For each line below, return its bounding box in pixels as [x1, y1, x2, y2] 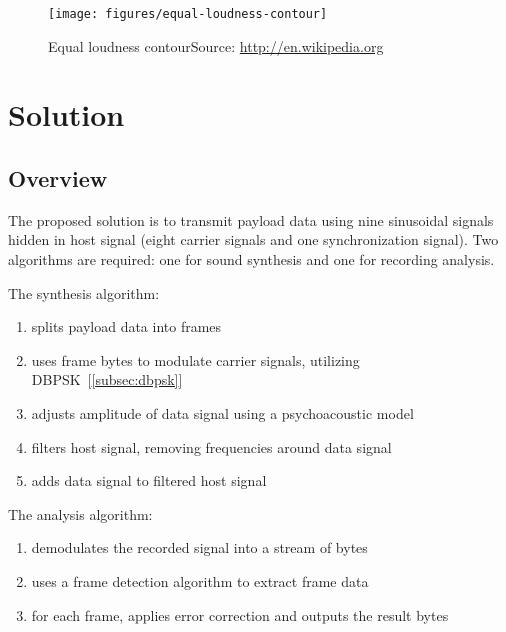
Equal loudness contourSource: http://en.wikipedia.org [48, 35, 384, 56]
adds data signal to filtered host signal [31, 470, 267, 491]
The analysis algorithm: [8, 503, 153, 524]
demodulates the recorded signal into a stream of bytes [31, 537, 368, 558]
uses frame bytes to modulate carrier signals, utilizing [31, 349, 360, 370]
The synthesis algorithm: [8, 282, 160, 303]
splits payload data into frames [31, 316, 222, 337]
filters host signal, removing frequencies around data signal [31, 436, 392, 457]
